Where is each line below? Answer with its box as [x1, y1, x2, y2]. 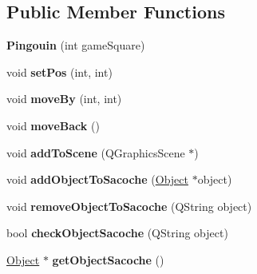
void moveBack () [6, 117, 100, 133]
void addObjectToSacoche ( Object [6, 171, 188, 188]
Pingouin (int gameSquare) [6, 37, 145, 54]
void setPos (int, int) [6, 63, 113, 80]
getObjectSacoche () [52, 251, 164, 268]
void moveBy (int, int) [6, 90, 122, 107]
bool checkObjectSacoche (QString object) [6, 224, 228, 241]
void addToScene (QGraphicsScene [6, 144, 185, 161]
